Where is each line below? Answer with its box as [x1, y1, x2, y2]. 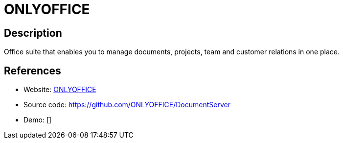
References [4, 64, 61, 77]
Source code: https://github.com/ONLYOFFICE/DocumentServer [23, 100, 230, 109]
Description [4, 26, 62, 39]
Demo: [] [23, 116, 52, 124]
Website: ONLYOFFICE [23, 85, 96, 94]
